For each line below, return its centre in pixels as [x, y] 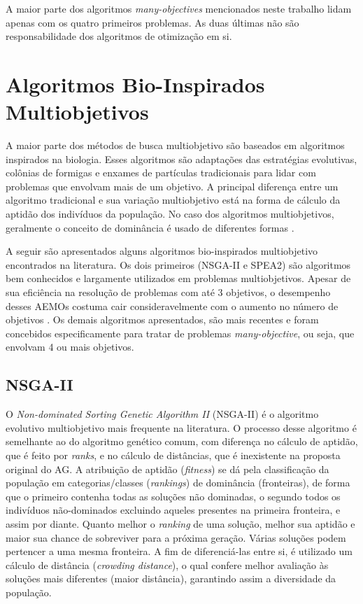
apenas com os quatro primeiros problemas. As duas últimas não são [152, 22]
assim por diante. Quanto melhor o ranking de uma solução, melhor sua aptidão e [180, 523]
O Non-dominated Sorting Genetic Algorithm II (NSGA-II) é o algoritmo [162, 414]
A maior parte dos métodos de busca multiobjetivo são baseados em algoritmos [175, 145]
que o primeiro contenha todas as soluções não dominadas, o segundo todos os [173, 496]
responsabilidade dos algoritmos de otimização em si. [119, 36]
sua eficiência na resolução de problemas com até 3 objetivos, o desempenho [168, 292]
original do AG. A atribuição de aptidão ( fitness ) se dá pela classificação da [168, 469]
